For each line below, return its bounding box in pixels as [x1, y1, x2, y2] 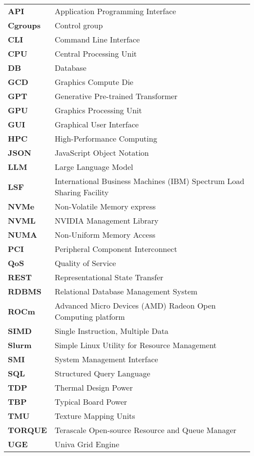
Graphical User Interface [55, 119, 139, 130]
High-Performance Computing [55, 133, 157, 144]
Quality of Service [55, 257, 116, 269]
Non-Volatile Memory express [55, 201, 156, 212]
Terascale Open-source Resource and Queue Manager [55, 424, 236, 435]
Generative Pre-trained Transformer [55, 90, 178, 102]
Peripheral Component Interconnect [55, 243, 177, 254]
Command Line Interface [55, 34, 140, 45]
